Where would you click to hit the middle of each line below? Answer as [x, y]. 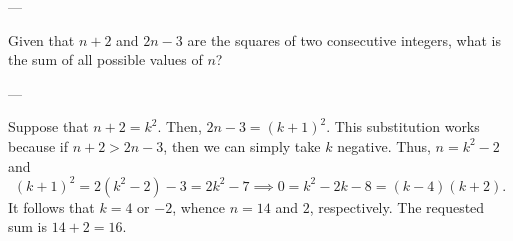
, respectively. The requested [397, 206]
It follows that [51, 206]
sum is [28, 226]
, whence [199, 206]
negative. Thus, [384, 145]
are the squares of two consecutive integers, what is [344, 39]
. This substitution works [403, 126]
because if [38, 145]
